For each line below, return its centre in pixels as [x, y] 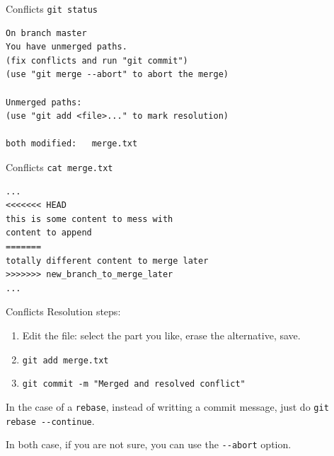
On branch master [46, 33]
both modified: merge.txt [72, 144]
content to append [49, 233]
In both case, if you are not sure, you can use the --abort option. [149, 444]
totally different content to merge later [107, 261]
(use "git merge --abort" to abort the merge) [117, 75]
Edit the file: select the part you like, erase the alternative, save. [161, 335]
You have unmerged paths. [67, 47]
